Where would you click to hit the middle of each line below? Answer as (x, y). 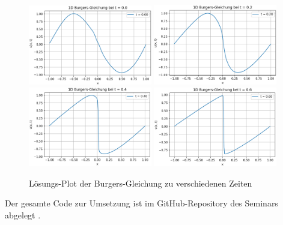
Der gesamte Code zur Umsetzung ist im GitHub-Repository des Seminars (141, 203)
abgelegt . (23, 214)
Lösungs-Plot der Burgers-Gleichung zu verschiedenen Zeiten (141, 183)
